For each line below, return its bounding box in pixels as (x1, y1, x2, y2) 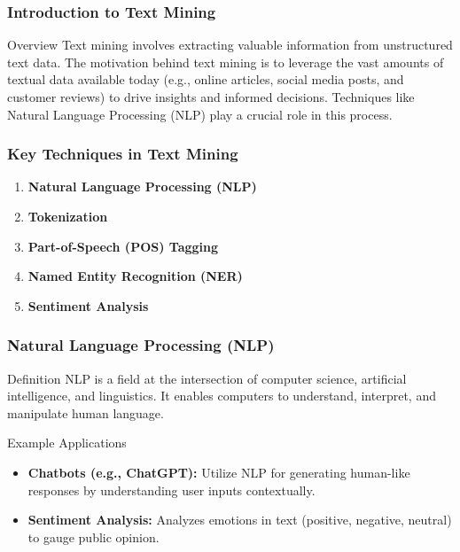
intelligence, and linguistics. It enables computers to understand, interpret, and (7, 386, 436, 405)
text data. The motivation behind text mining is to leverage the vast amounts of (7, 52, 444, 71)
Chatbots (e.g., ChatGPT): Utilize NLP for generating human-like (27, 463, 410, 481)
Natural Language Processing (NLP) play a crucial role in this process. (7, 105, 393, 123)
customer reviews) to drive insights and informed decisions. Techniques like (7, 88, 415, 105)
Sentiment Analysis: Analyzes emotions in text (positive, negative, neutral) (27, 510, 452, 529)
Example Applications (7, 433, 127, 452)
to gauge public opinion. (27, 527, 160, 546)
